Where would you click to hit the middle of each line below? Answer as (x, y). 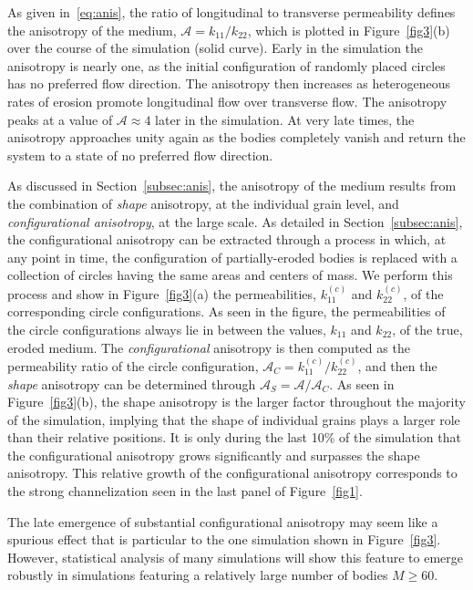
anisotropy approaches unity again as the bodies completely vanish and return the (236, 137)
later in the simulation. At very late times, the (285, 119)
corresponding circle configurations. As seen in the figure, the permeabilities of (226, 311)
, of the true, (427, 329)
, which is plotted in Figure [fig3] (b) (349, 30)
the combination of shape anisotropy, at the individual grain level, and (203, 203)
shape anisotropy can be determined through (132, 383)
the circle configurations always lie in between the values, (167, 329)
